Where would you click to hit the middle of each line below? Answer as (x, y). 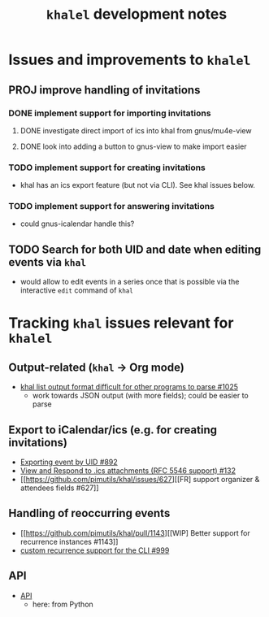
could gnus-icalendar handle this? (77, 224)
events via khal (48, 262)
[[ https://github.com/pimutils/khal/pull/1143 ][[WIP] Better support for (135, 532)
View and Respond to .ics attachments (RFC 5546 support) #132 (128, 471)
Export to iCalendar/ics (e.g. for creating (113, 430)
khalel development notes (137, 14)
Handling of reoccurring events (89, 513)
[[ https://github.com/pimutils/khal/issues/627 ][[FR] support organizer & (140, 480)
